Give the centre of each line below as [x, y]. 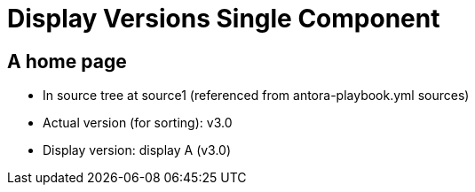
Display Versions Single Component [224, 19]
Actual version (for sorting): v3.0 [138, 123]
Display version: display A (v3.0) [137, 150]
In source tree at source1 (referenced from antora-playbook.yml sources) [256, 96]
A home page [67, 61]
